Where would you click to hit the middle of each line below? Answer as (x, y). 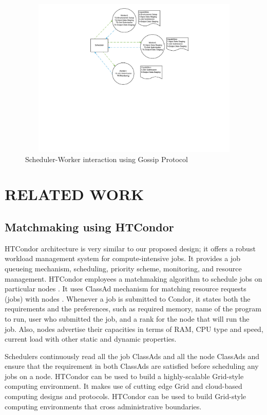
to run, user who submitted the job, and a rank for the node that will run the (127, 318)
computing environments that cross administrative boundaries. (103, 406)
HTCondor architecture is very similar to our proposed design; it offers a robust (130, 248)
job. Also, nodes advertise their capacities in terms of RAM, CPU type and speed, (134, 329)
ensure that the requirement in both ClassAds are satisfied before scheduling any (132, 366)
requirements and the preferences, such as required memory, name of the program (133, 309)
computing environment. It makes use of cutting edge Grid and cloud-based (123, 386)
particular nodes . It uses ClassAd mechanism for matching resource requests (126, 289)
